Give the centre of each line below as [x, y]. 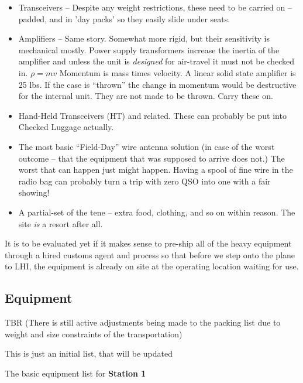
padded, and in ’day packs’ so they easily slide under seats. [124, 18]
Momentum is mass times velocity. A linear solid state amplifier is [178, 72]
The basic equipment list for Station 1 [75, 373]
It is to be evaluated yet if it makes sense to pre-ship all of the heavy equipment [148, 243]
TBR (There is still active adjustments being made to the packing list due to [143, 322]
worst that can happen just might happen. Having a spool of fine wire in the [156, 170]
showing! [34, 192]
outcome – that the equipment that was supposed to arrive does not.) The [151, 158]
